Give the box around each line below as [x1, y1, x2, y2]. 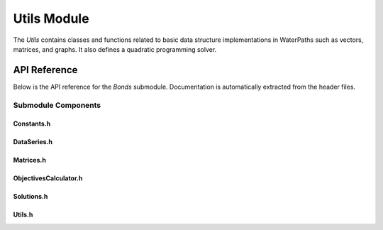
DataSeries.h [13, 138, 53, 146]
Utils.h [13, 210, 33, 219]
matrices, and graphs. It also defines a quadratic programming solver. [13, 45, 217, 53]
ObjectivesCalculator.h [13, 174, 83, 182]
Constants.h [13, 119, 51, 128]
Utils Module [13, 11, 89, 26]
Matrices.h [13, 156, 46, 165]
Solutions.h [13, 192, 48, 201]
